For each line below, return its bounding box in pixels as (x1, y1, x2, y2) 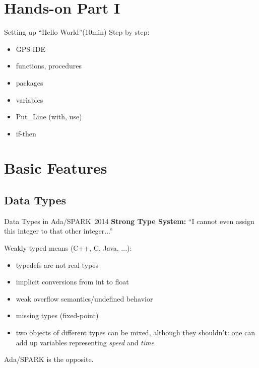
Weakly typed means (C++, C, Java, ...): (4, 243, 132, 253)
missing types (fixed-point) (16, 310, 99, 321)
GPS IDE (16, 43, 46, 54)
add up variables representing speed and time (16, 337, 154, 347)
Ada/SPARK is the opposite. (4, 354, 94, 364)
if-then (16, 128, 36, 138)
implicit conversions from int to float (16, 276, 129, 287)
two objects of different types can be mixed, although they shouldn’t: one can (16, 327, 255, 338)
